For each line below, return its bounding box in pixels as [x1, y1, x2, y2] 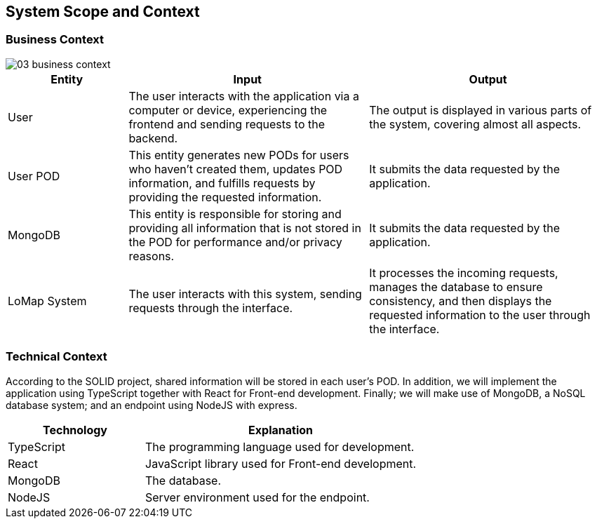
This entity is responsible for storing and [128, 206, 342, 221]
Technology [43, 422, 107, 437]
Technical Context [6, 349, 107, 364]
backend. [128, 130, 178, 145]
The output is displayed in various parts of [369, 102, 592, 117]
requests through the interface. [128, 300, 293, 315]
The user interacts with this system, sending [128, 286, 362, 301]
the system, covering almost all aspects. [369, 116, 582, 131]
